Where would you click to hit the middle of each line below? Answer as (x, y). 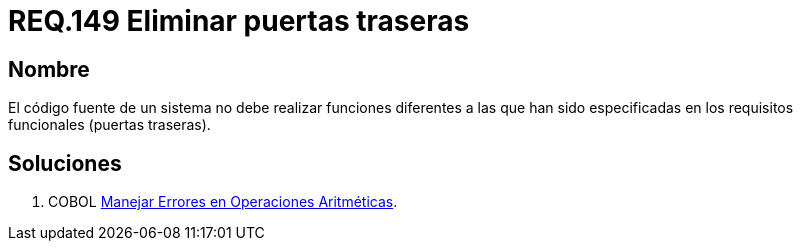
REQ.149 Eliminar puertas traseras (239, 21)
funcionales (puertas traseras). (109, 125)
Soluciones (65, 163)
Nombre (49, 69)
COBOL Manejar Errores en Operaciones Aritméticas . (223, 202)
